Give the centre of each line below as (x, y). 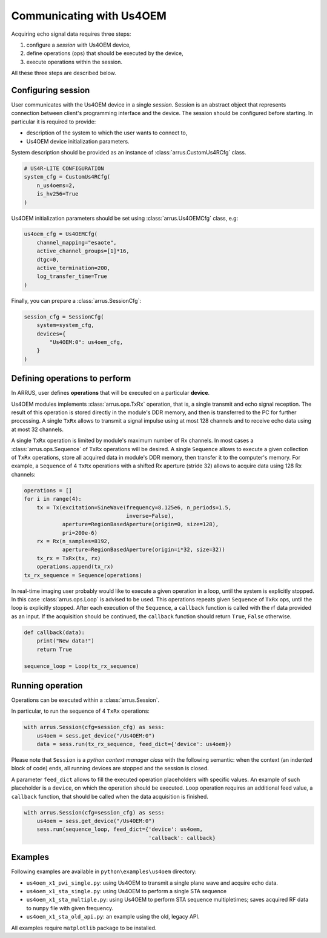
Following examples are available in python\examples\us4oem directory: (104, 871)
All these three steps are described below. (64, 73)
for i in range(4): (53, 499)
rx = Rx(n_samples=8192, (74, 541)
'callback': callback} (182, 838)
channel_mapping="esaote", (77, 243)
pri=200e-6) (80, 533)
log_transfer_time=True (72, 276)
